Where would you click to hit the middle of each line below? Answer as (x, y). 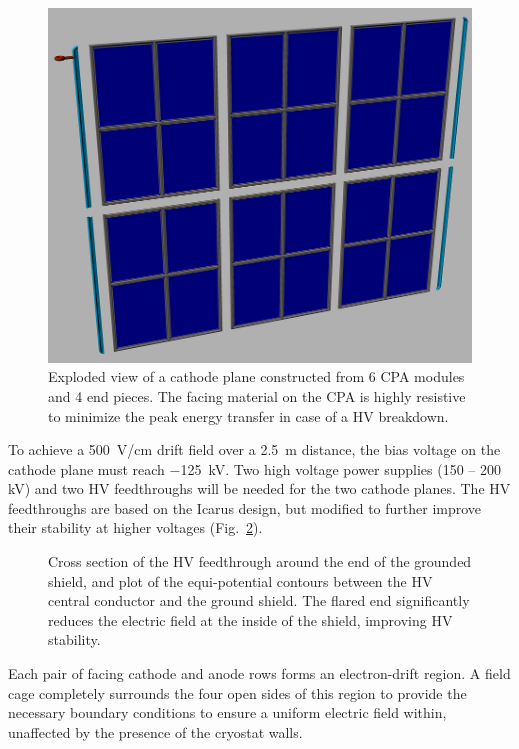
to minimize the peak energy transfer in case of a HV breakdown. (248, 415)
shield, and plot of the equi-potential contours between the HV (240, 580)
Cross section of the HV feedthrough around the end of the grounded (260, 561)
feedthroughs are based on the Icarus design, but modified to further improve (245, 507)
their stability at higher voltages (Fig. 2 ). (135, 527)
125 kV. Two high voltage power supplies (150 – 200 (341, 468)
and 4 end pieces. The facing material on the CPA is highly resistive (257, 395)
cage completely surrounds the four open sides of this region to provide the (237, 692)
